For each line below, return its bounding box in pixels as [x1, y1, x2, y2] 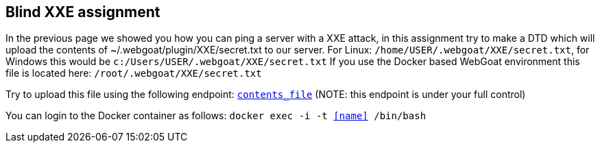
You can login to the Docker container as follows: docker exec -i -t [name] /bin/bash [5, 110, 427, 122]
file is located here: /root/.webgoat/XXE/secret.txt [5, 67, 262, 79]
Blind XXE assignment [5, 3, 160, 21]
